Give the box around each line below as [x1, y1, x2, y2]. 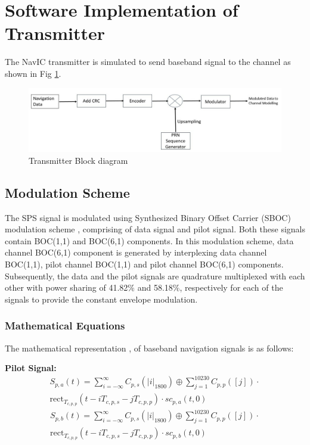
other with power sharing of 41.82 [5, 281, 128, 294]
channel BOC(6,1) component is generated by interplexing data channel [5, 246, 267, 259]
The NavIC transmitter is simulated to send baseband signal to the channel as [5, 55, 291, 68]
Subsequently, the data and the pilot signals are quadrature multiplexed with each [5, 269, 305, 282]
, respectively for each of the [179, 281, 283, 294]
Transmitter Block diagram [29, 154, 128, 166]
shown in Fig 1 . [5, 67, 61, 79]
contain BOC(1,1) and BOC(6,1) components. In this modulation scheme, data [5, 234, 294, 247]
